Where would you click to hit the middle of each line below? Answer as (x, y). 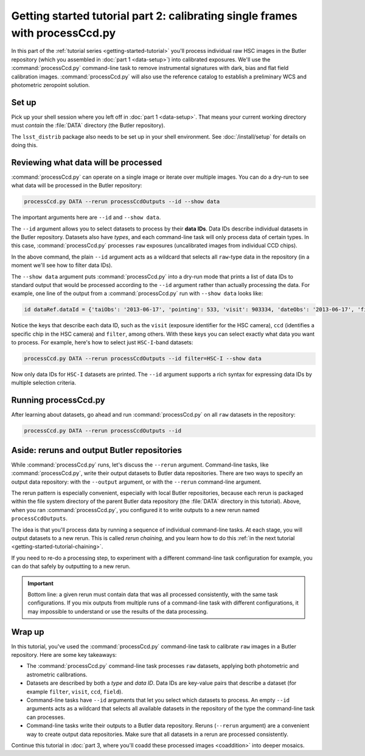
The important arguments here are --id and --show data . (86, 217)
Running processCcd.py (58, 401)
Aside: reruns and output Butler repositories (97, 450)
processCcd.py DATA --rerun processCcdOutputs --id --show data (122, 202)
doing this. (24, 145)
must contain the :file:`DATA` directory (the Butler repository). (88, 125)
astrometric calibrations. (57, 675)
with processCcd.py (64, 33)
